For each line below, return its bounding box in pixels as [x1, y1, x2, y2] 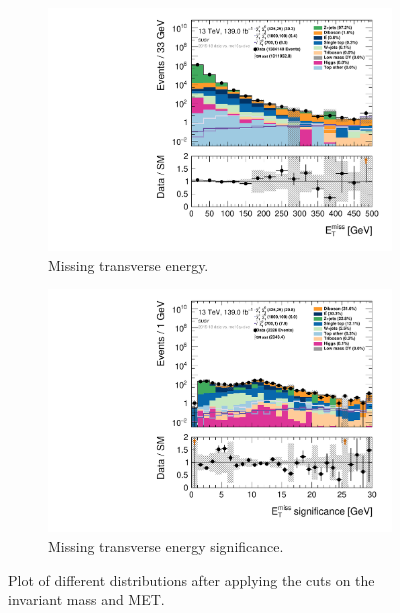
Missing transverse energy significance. [48, 536, 284, 556]
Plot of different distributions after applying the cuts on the [8, 569, 375, 590]
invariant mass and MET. [8, 589, 165, 610]
